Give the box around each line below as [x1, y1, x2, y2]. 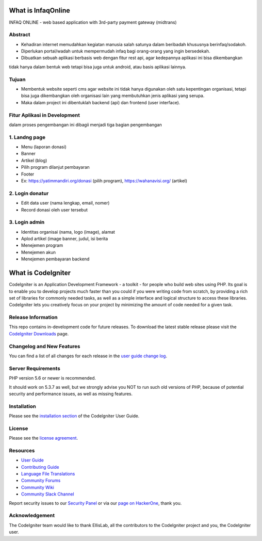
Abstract [9, 32, 31, 38]
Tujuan [9, 76, 26, 82]
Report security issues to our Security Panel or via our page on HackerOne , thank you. [9, 500, 182, 506]
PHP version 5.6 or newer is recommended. [9, 375, 96, 381]
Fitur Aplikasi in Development [9, 111, 80, 118]
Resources [9, 447, 35, 454]
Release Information [9, 314, 58, 321]
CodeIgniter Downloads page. [9, 331, 69, 336]
